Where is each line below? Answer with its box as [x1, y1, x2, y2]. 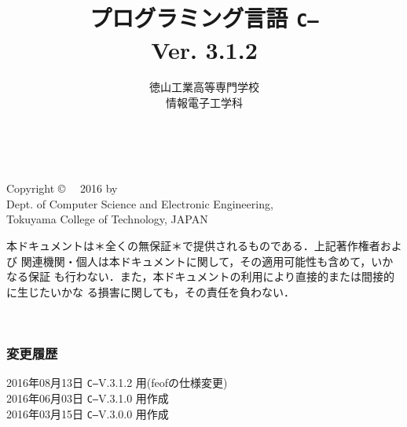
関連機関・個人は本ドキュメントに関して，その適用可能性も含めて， [20, 252, 372, 269]
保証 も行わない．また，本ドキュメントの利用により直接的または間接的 [27, 268, 395, 285]
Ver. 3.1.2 [151, 33, 258, 65]
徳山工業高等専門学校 [149, 79, 259, 95]
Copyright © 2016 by [6, 180, 118, 197]
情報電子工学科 [166, 94, 243, 111]
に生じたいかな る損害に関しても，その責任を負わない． [6, 283, 295, 300]
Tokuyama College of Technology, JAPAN [6, 211, 208, 227]
